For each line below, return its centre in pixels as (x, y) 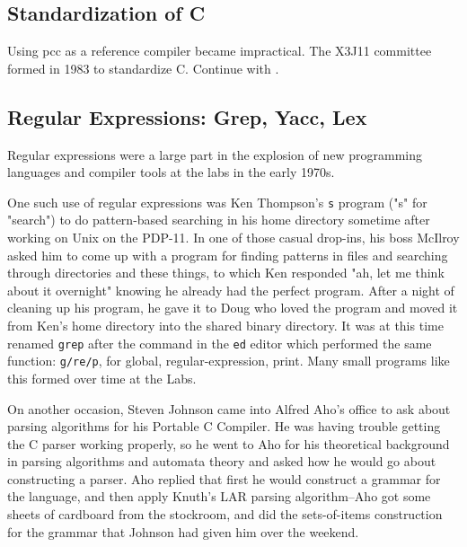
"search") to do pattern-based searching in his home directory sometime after (219, 220)
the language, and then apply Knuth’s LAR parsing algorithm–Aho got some (219, 496)
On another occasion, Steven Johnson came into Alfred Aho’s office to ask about (229, 408)
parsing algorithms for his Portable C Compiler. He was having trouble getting (224, 426)
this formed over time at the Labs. (102, 378)
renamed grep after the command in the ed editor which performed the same (220, 343)
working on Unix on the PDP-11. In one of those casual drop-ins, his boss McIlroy (233, 238)
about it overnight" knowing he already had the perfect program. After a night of (231, 290)
